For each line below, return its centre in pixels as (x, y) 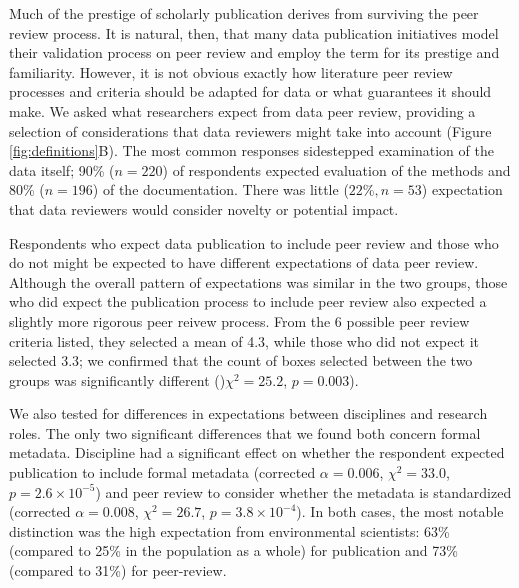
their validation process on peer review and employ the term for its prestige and (254, 52)
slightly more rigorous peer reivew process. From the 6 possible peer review (239, 320)
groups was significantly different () (117, 379)
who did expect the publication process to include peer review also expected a (248, 301)
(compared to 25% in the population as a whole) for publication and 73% (233, 550)
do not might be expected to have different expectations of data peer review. (244, 262)
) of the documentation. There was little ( (220, 189)
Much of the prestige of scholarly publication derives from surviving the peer (244, 13)
